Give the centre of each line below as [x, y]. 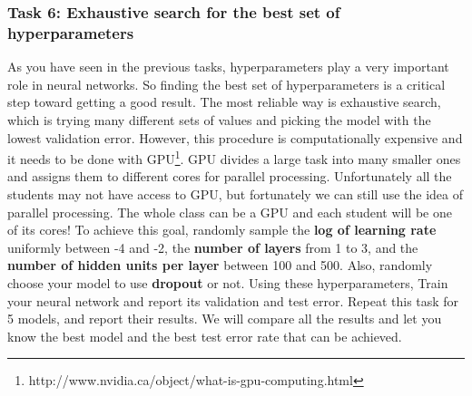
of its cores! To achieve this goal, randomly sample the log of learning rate [222, 230]
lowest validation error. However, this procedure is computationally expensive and [235, 137]
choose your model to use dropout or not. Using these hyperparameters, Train [228, 282]
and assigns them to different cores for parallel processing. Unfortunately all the [230, 176]
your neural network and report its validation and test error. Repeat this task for [233, 300]
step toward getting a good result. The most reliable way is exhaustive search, [224, 102]
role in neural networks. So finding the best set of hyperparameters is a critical [226, 84]
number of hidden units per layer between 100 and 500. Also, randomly [220, 265]
